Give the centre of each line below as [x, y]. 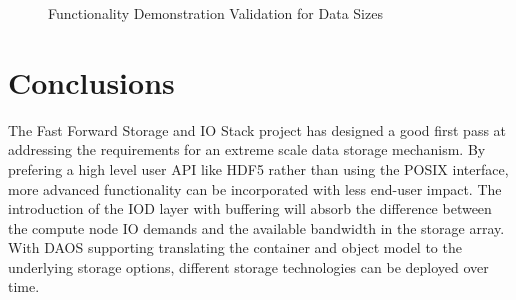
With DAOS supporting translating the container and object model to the [235, 247]
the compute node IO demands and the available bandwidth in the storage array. [256, 227]
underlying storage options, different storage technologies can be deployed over [248, 266]
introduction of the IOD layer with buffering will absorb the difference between [250, 208]
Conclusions [91, 81]
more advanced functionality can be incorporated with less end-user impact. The [255, 188]
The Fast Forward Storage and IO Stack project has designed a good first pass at [257, 129]
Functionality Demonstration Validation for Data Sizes [215, 13]
